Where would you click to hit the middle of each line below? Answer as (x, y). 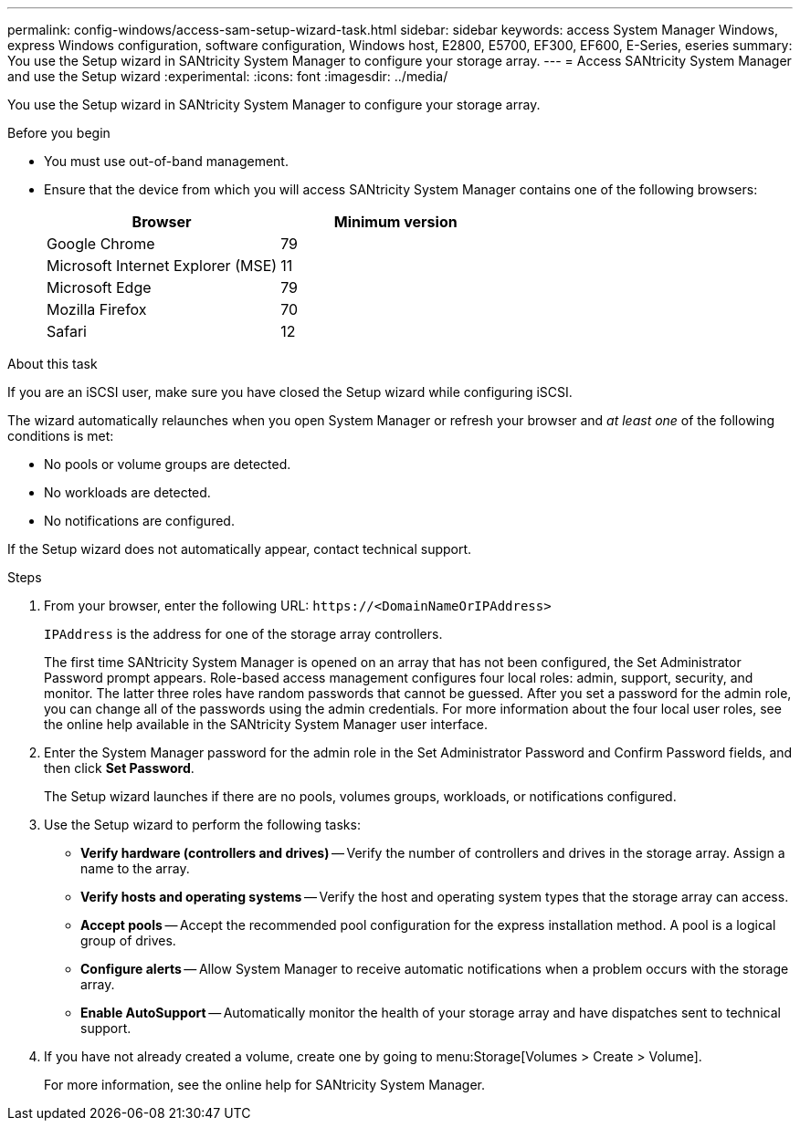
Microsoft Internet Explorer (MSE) (162, 266)
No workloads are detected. (127, 492)
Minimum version (395, 222)
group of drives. (128, 940)
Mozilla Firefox (97, 309)
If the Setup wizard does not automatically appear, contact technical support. (240, 549)
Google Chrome (101, 244)
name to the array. (135, 868)
